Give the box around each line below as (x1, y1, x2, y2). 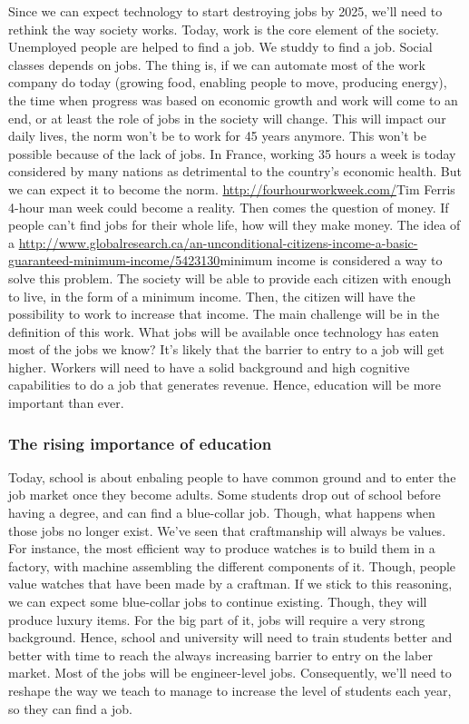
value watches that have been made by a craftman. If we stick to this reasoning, (8, 574, 453, 593)
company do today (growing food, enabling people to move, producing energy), (8, 73, 447, 92)
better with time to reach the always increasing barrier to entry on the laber (8, 645, 433, 664)
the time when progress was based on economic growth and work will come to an (8, 90, 458, 109)
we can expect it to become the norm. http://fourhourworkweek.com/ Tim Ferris (8, 179, 455, 198)
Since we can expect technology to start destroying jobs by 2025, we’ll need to (8, 2, 443, 20)
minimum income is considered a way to (220, 251, 443, 270)
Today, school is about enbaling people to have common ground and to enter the (8, 467, 456, 486)
